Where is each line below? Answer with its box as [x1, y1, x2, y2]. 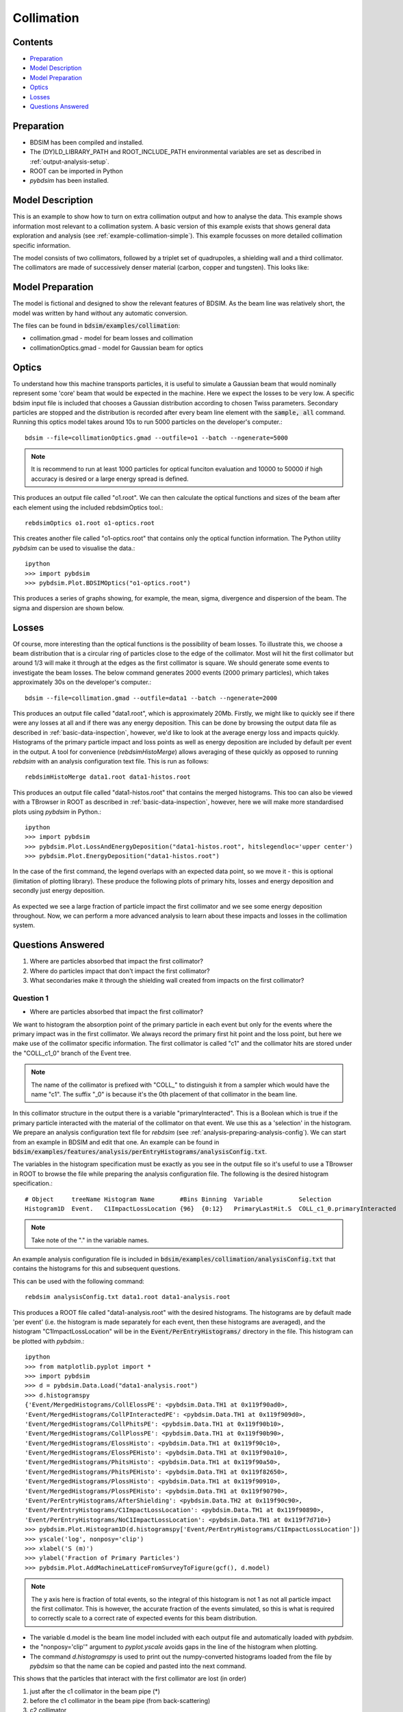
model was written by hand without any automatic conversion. [12, 309, 188, 317]
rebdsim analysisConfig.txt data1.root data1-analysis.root [25, 1293, 231, 1301]
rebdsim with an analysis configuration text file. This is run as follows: [12, 757, 209, 765]
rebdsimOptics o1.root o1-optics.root [25, 519, 155, 527]
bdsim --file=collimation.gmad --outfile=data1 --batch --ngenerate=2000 [25, 694, 278, 702]
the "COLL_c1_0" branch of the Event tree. [12, 1048, 131, 1057]
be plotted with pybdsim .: [12, 1337, 85, 1345]
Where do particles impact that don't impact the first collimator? [29, 966, 210, 975]
